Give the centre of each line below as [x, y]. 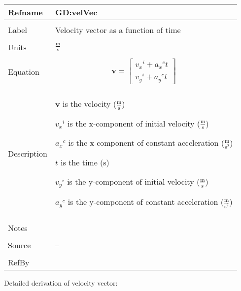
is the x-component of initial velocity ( [134, 123]
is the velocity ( [89, 104]
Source [19, 245]
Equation [24, 71]
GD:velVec [76, 12]
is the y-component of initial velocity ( [134, 182]
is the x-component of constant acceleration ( [146, 143]
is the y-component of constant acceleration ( [146, 202]
